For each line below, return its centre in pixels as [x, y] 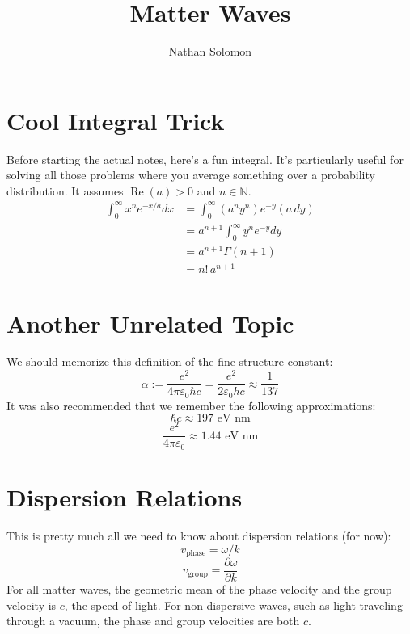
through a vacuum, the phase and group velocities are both [153, 621]
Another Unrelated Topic [150, 323]
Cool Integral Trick [116, 120]
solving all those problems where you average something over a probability [191, 175]
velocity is [32, 605]
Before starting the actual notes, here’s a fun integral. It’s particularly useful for [205, 159]
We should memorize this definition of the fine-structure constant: [170, 361]
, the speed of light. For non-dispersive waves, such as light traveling [233, 605]
